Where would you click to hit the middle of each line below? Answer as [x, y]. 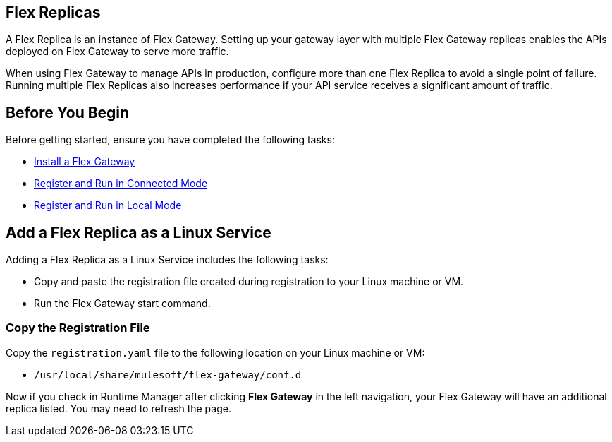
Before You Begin [68, 112]
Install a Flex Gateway [85, 162]
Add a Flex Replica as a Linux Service [139, 232]
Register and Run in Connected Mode [121, 184]
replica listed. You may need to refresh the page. [118, 408]
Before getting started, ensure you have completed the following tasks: [170, 140]
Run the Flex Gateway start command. [122, 304]
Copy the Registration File [78, 328]
